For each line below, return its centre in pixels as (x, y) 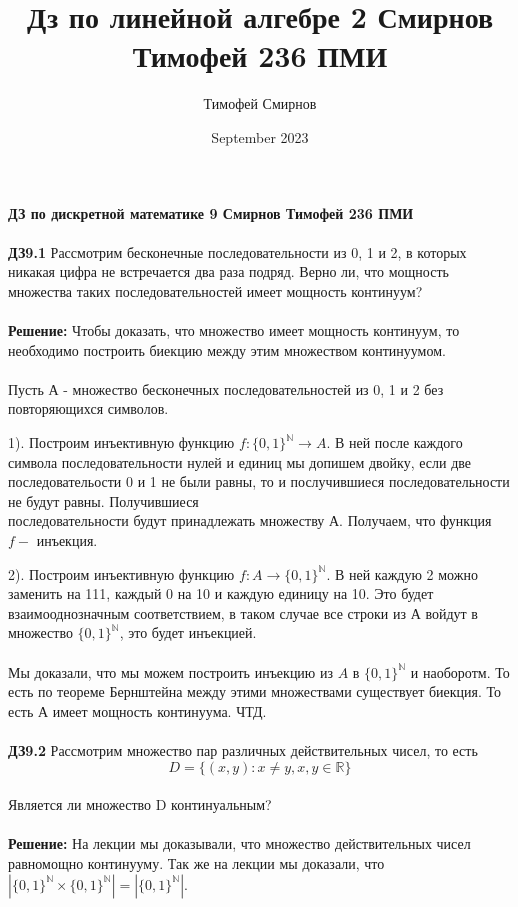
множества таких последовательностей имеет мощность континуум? (215, 290)
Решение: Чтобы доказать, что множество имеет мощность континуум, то (234, 330)
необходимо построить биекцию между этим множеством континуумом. (227, 349)
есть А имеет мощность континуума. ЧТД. (137, 710)
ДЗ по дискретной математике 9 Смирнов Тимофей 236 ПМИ (211, 212)
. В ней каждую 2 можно (402, 573)
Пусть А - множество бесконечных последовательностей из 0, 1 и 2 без (226, 388)
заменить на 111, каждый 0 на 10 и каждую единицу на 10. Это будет (221, 593)
